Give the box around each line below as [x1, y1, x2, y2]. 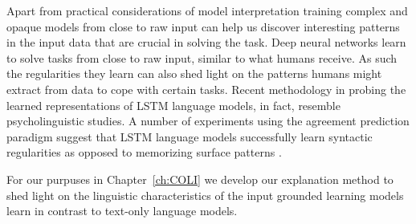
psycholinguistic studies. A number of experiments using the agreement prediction [6, 112, 410, 129]
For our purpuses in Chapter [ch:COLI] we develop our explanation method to [6, 170, 394, 187]
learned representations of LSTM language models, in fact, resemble [6, 96, 341, 113]
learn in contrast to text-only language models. [6, 202, 238, 219]
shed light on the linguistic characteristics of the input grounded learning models [6, 186, 404, 203]
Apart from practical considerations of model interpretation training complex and [6, 2, 408, 18]
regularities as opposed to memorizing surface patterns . [6, 144, 282, 161]
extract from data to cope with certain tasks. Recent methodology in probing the [6, 80, 406, 97]
